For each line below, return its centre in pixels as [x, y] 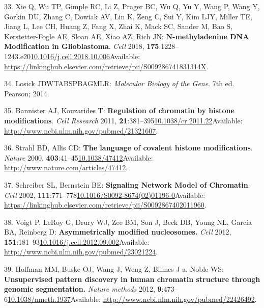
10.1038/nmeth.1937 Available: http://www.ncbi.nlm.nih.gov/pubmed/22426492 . [132, 299]
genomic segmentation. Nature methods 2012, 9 [83, 289]
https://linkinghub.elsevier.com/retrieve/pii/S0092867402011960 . [105, 205]
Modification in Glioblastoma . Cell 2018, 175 [82, 46]
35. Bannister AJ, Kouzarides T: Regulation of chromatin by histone [119, 110]
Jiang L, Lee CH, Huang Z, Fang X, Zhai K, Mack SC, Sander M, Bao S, [119, 26]
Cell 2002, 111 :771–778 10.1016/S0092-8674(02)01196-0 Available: [105, 195]
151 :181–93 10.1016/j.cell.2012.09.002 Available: [77, 241]
